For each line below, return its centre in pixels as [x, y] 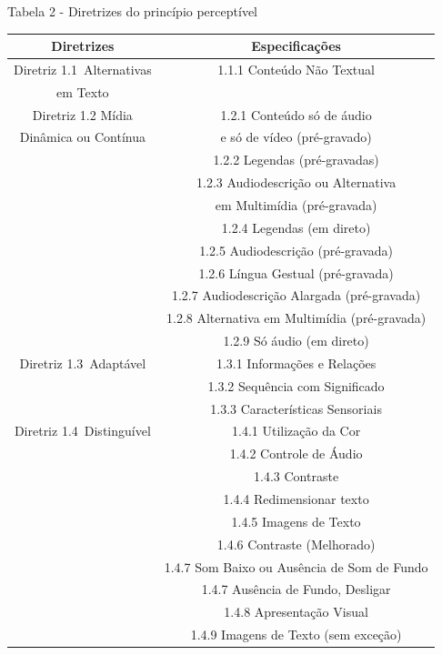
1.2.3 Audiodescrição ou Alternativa [296, 182]
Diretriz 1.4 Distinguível [82, 431]
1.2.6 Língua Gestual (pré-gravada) [296, 272]
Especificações [296, 46]
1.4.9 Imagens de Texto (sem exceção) [296, 635]
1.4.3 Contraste [296, 476]
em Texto [83, 91]
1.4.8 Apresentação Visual [296, 612]
